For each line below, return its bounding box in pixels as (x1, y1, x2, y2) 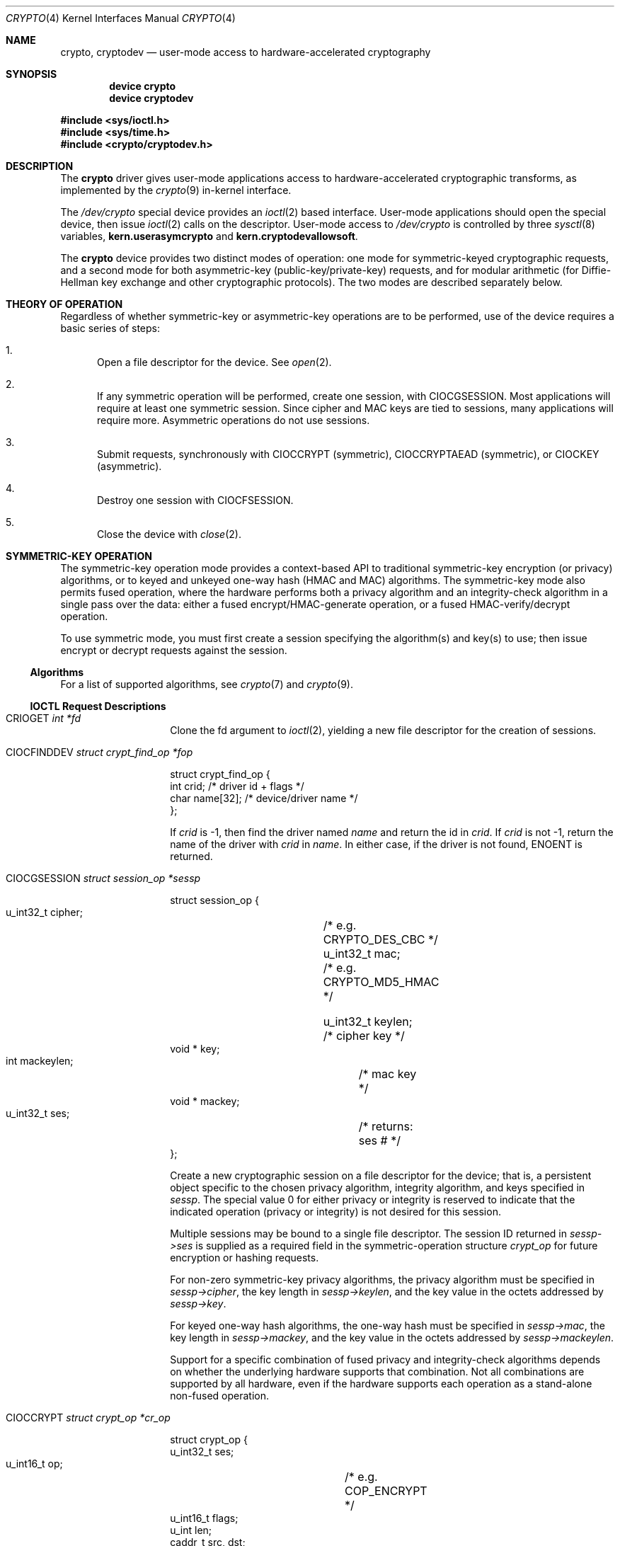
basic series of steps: (60, 322, 161, 334)
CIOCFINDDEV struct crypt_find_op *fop (6, 746, 193, 758)
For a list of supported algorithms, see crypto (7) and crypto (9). (60, 678, 353, 690)
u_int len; (170, 1524, 212, 1536)
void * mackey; (170, 1095, 240, 1107)
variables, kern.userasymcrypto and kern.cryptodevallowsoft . (60, 230, 358, 242)
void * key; (170, 1043, 220, 1055)
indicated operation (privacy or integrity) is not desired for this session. (170, 1206, 501, 1218)
